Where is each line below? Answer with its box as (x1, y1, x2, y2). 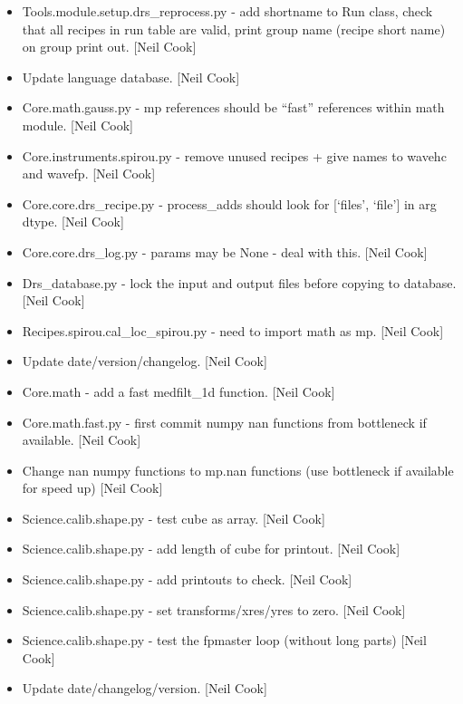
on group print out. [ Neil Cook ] (22, 37, 197, 56)
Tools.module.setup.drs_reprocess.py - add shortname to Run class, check (22, 2, 433, 20)
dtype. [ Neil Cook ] (22, 212, 124, 231)
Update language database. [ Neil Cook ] (22, 67, 240, 86)
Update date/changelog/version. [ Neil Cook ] (22, 679, 267, 698)
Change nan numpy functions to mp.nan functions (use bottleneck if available (22, 460, 454, 479)
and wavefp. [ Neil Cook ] (22, 164, 156, 183)
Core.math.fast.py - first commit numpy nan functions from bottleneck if (22, 412, 427, 431)
